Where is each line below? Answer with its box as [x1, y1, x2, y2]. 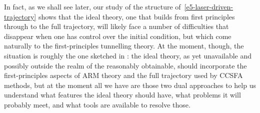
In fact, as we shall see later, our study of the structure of [4, 1, 181, 11]
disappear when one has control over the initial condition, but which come [4, 30, 231, 41]
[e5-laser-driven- [184, 1, 233, 11]
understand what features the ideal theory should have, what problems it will [4, 89, 241, 100]
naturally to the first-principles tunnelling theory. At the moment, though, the [4, 40, 244, 51]
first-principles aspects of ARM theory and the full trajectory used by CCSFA [4, 70, 243, 80]
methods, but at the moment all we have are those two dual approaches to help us [4, 79, 256, 90]
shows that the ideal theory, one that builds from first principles [38, 11, 235, 21]
